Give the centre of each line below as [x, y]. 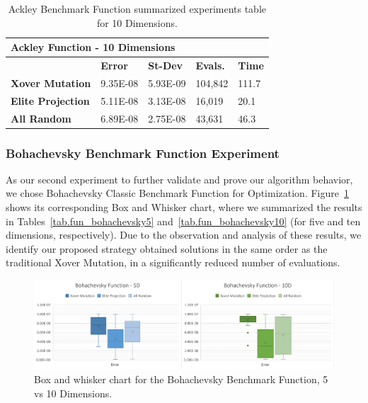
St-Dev [166, 66]
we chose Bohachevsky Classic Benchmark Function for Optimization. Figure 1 [177, 193]
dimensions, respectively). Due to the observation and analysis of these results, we [184, 235]
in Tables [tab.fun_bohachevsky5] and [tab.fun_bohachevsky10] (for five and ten [183, 221]
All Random [41, 118]
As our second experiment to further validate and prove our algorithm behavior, [179, 179]
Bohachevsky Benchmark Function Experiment [143, 153]
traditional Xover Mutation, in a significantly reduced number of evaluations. [173, 262]
